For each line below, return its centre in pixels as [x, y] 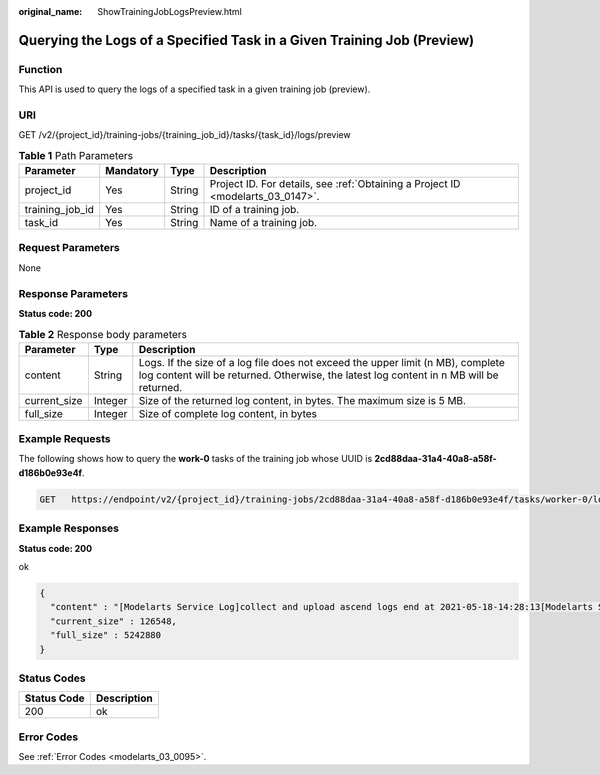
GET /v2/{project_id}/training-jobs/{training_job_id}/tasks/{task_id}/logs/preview [184, 135]
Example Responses [69, 528]
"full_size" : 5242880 [106, 635]
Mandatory [132, 171]
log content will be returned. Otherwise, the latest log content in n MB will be [318, 375]
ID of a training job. [254, 210]
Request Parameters [69, 248]
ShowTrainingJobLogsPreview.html [169, 11]
